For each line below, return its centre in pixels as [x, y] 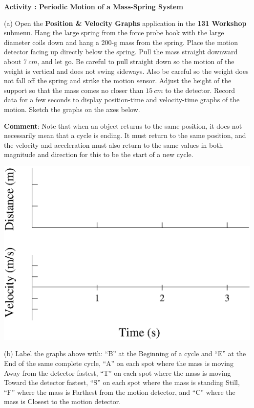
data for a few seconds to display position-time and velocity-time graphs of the [122, 100]
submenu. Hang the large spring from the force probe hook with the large [114, 33]
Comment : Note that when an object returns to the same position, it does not [123, 125]
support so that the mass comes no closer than [74, 90]
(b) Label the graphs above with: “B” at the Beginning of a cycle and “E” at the [125, 353]
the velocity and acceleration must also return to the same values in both [114, 145]
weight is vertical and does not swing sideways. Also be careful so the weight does [126, 71]
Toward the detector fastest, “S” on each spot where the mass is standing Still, [122, 382]
